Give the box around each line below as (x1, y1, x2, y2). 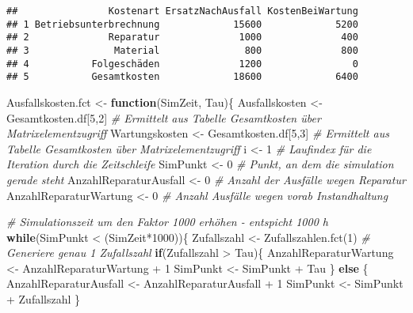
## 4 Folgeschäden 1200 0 (6, 58, 358, 70)
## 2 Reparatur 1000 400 (6, 32, 358, 43)
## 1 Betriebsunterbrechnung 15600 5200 (6, 18, 358, 30)
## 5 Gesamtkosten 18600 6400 (6, 71, 358, 83)
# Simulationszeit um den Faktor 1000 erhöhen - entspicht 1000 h (6, 213, 328, 230)
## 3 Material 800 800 (6, 44, 358, 56)
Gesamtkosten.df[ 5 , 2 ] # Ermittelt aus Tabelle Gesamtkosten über (6, 109, 321, 126)
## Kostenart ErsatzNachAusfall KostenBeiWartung (6, 6, 358, 17)
